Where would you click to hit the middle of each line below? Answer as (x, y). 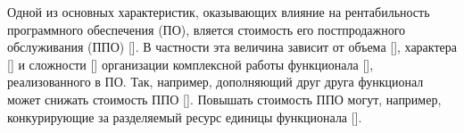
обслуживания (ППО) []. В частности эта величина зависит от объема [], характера (232, 47)
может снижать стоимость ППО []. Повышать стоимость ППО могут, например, (224, 99)
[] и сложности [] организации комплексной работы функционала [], (191, 64)
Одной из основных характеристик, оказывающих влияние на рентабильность (219, 12)
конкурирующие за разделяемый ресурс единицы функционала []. (185, 116)
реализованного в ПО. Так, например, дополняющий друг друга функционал (215, 82)
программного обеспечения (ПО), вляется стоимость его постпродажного (207, 29)
